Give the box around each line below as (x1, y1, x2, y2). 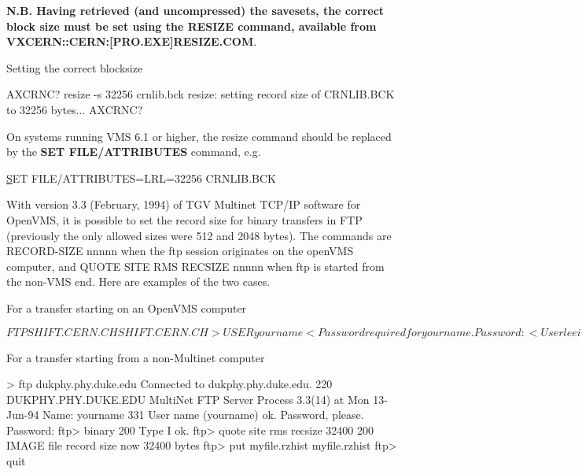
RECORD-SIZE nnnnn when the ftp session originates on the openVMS (6, 243, 354, 259)
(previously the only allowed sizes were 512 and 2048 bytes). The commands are (6, 227, 392, 243)
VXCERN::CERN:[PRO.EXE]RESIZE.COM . (6, 33, 257, 50)
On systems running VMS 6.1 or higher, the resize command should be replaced (6, 128, 392, 144)
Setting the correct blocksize (6, 59, 143, 76)
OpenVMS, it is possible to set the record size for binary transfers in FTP (6, 211, 363, 228)
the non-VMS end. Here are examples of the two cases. (6, 273, 271, 290)
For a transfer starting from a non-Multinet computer (6, 349, 265, 365)
